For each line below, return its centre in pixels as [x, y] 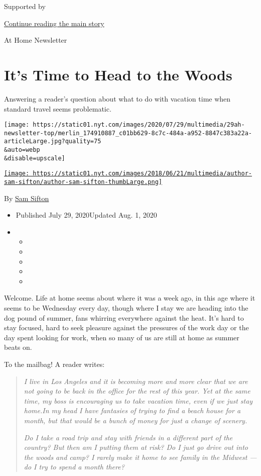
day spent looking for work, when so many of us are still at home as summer [122, 337]
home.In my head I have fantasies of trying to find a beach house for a [132, 410]
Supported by [25, 6]
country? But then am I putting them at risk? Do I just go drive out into [136, 447]
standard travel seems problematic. [58, 108]
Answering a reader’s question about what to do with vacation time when [117, 98]
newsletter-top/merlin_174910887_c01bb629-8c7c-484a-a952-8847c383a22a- [128, 133]
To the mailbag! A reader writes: [54, 364]
